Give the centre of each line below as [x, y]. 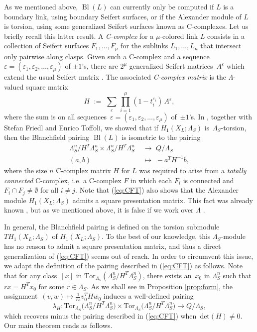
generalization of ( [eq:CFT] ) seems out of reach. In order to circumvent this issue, [129, 256]
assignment [21, 296]
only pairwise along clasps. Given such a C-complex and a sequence [107, 56]
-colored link [179, 36]
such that [237, 275]
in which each [151, 180]
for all [49, 190]
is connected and [208, 180]
